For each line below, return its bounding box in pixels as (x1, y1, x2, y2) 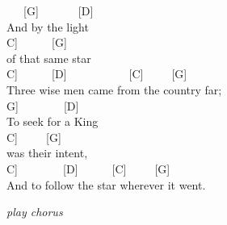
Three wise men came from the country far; (6, 81, 222, 98)
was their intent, (6, 144, 88, 161)
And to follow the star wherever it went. (6, 176, 206, 193)
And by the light (6, 18, 89, 35)
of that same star (6, 49, 91, 66)
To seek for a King (6, 113, 99, 130)
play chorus (6, 203, 63, 220)
